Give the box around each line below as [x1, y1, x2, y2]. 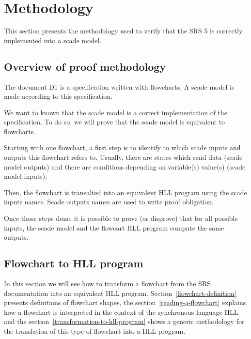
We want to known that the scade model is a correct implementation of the [4, 107, 228, 117]
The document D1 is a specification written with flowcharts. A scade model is [4, 81, 235, 92]
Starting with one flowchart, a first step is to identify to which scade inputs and [4, 142, 241, 153]
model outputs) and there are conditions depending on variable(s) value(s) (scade [4, 161, 246, 171]
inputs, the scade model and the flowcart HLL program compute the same [4, 222, 224, 232]
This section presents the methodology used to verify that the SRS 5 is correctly [4, 26, 243, 36]
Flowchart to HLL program [4, 256, 143, 271]
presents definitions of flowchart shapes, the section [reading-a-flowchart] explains [4, 297, 246, 308]
